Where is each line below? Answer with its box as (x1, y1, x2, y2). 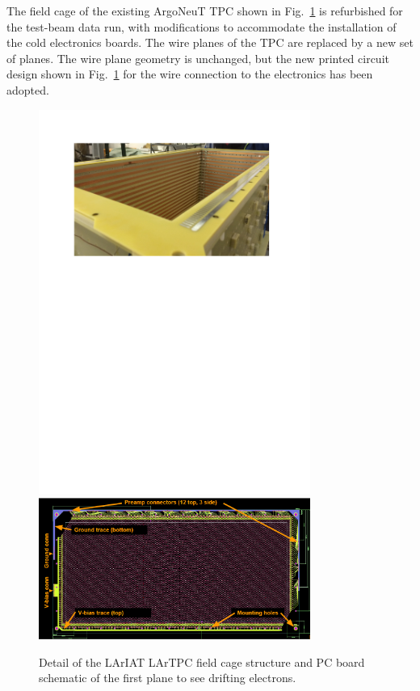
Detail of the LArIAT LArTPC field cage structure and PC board (39, 653, 365, 670)
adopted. (6, 81, 49, 98)
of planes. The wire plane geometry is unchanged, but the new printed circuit (6, 49, 389, 66)
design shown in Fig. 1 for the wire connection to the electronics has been (6, 65, 373, 82)
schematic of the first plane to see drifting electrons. (39, 669, 296, 686)
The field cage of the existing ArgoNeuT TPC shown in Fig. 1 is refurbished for (6, 2, 403, 19)
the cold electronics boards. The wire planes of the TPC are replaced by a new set (6, 34, 414, 51)
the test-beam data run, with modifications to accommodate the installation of (6, 18, 397, 35)
